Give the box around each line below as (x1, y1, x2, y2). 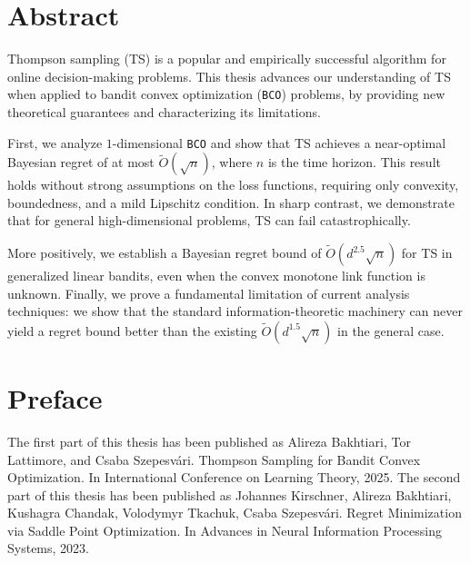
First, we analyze (7, 133, 103, 152)
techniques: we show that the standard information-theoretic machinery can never (7, 301, 463, 321)
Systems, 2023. (7, 538, 89, 558)
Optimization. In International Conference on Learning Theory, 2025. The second (7, 468, 461, 487)
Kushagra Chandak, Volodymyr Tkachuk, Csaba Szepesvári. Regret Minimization (7, 503, 462, 522)
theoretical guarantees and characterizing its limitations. (7, 102, 321, 121)
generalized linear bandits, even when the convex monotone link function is (7, 266, 425, 284)
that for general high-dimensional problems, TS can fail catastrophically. (7, 211, 411, 230)
